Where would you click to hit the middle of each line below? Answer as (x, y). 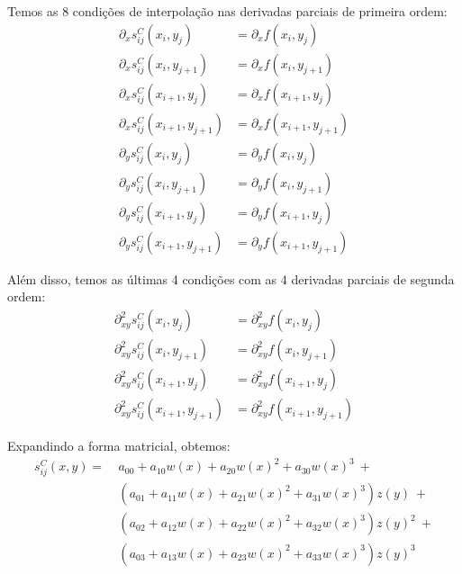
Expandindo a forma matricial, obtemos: (119, 446)
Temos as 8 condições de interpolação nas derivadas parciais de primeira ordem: (227, 11)
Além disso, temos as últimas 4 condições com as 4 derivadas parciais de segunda (231, 278)
